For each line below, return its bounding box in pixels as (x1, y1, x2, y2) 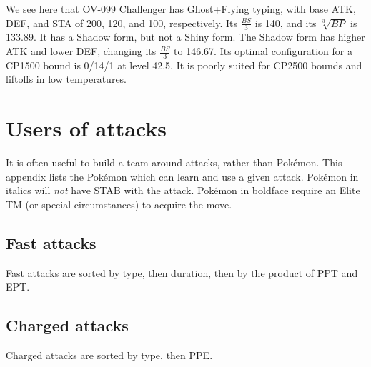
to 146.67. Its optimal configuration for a (174, 44, 352, 59)
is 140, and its (254, 15, 317, 30)
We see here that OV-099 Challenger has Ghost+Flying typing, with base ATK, (6, 1, 356, 16)
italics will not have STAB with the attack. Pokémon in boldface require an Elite (6, 183, 360, 198)
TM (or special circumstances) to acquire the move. (6, 196, 232, 211)
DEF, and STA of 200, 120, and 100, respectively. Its (6, 15, 237, 30)
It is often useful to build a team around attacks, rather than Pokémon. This (6, 155, 342, 170)
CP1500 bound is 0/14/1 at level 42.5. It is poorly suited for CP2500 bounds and (6, 57, 362, 72)
